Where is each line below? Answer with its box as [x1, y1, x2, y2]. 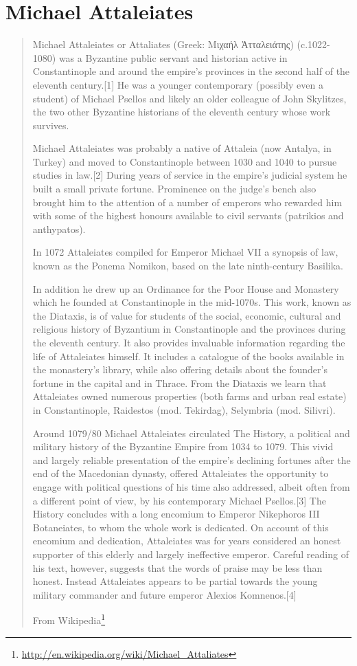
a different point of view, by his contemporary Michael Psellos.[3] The [32, 493, 326, 507]
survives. [32, 118, 69, 132]
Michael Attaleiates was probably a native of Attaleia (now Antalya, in [32, 141, 332, 155]
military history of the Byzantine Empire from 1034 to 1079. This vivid [32, 439, 334, 454]
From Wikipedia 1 [32, 611, 106, 627]
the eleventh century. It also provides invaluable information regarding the [32, 335, 345, 349]
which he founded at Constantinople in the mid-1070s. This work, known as [32, 295, 352, 309]
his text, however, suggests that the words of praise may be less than [32, 560, 323, 575]
